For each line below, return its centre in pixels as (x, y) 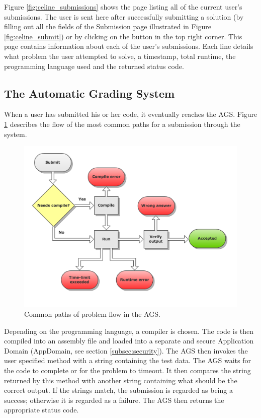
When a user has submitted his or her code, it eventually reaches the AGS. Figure (131, 114)
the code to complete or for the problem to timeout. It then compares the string (127, 370)
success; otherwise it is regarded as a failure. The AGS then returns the (114, 400)
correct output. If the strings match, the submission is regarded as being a (118, 390)
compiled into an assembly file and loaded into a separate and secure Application (129, 341)
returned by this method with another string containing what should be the (121, 380)
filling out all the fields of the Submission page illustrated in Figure (108, 26)
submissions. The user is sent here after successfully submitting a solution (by (124, 16)
